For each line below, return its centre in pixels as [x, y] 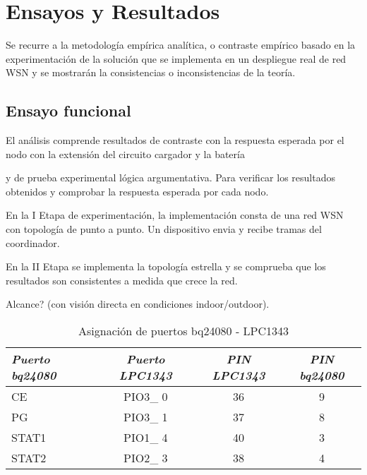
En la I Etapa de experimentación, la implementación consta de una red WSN [175, 215]
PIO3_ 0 [146, 397]
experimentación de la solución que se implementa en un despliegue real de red [176, 58]
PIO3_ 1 [146, 417]
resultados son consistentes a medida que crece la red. [122, 280]
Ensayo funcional [68, 110]
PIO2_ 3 [146, 458]
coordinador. [33, 242]
